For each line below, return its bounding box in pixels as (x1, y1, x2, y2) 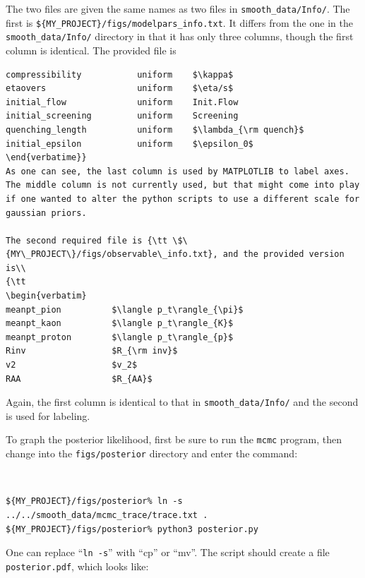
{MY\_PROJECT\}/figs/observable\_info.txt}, (6, 249, 218, 260)
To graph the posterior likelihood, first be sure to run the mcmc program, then (6, 432, 342, 447)
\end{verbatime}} (6, 152, 87, 163)
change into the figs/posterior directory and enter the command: (6, 446, 298, 461)
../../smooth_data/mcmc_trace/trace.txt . (6, 510, 208, 521)
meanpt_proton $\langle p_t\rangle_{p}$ (6, 332, 234, 342)
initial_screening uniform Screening (6, 111, 239, 121)
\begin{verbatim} (6, 291, 87, 301)
